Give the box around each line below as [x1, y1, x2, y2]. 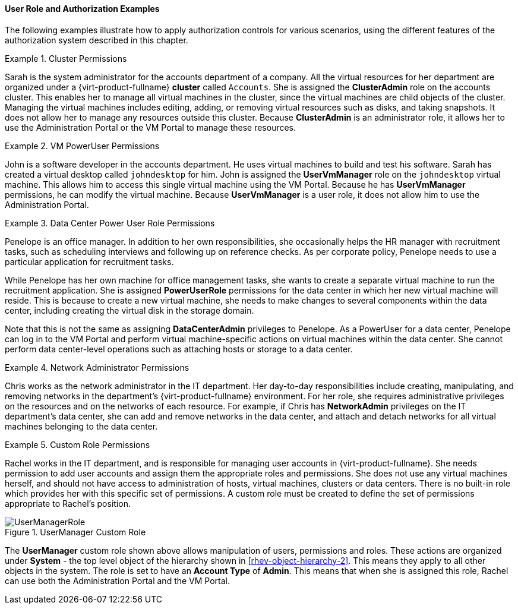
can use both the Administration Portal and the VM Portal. [5, 575, 230, 586]
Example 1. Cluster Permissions [5, 53, 127, 64]
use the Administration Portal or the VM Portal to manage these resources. [5, 122, 296, 132]
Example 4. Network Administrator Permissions [5, 362, 189, 373]
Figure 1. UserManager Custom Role [5, 526, 146, 537]
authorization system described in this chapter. [5, 34, 188, 45]
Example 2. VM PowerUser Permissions [5, 140, 160, 151]
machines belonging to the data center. [5, 421, 158, 431]
